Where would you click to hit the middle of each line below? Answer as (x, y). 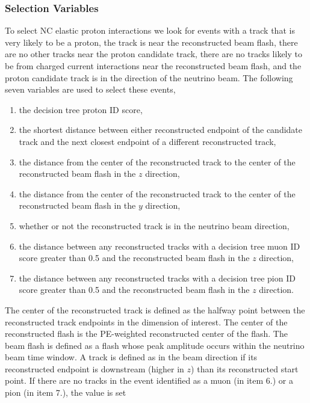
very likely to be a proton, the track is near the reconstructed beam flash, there (151, 42)
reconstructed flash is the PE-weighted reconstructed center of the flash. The (146, 334)
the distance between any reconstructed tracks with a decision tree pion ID (157, 278)
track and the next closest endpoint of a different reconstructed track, (147, 141)
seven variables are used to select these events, (90, 89)
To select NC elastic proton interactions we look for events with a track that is (150, 30)
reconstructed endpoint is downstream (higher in (95, 368)
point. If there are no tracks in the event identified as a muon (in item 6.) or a (149, 380)
